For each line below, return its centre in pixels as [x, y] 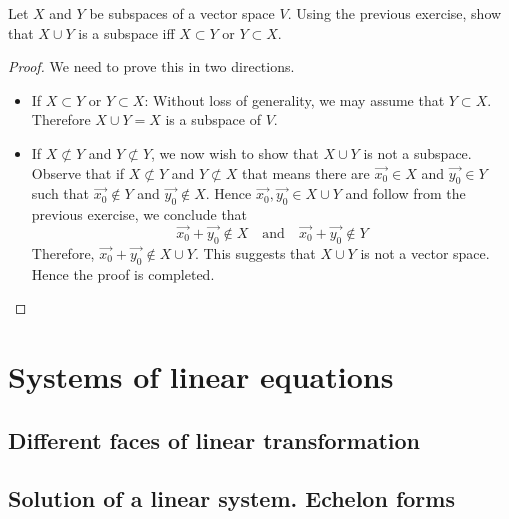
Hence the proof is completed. [123, 273]
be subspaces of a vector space [182, 13]
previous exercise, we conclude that [139, 214]
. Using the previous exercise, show [394, 13]
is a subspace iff [126, 32]
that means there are [306, 172]
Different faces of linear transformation [214, 439]
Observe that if [78, 172]
